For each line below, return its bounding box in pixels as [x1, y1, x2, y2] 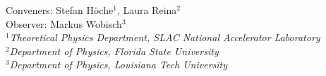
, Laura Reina [116, 3, 177, 17]
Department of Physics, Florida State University [9, 43, 219, 58]
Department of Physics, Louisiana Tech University [9, 57, 228, 72]
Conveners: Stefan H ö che [6, 3, 114, 17]
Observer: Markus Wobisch [6, 16, 122, 31]
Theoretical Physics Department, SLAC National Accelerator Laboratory [9, 30, 320, 45]
